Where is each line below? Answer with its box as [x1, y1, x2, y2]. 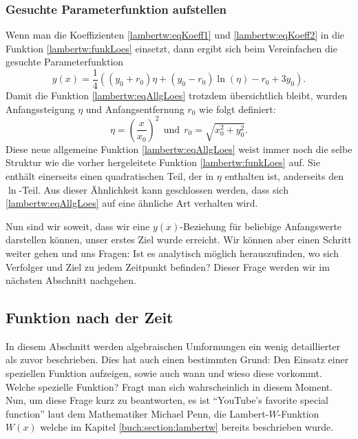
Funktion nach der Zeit [6, 307, 173, 328]
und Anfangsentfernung [85, 101, 185, 116]
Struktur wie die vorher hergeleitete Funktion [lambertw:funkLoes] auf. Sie [6, 155, 320, 170]
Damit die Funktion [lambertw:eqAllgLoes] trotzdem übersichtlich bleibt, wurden [6, 88, 348, 103]
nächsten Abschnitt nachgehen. [6, 273, 136, 287]
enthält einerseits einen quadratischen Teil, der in [6, 168, 214, 183]
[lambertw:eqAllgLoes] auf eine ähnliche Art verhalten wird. [6, 196, 258, 210]
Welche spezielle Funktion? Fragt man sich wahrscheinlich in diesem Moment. [6, 379, 333, 394]
